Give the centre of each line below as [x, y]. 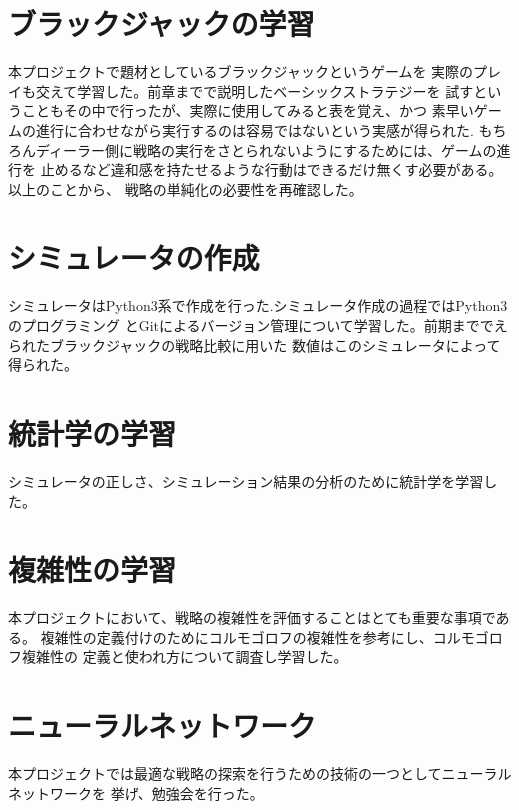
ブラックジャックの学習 [161, 23]
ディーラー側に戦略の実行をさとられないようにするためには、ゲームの [266, 149]
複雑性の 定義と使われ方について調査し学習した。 [184, 656]
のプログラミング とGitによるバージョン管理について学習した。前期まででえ [258, 325]
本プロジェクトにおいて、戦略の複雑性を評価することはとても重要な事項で [252, 617]
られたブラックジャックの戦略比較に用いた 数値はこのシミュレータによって [254, 344]
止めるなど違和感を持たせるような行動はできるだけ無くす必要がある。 [271, 169]
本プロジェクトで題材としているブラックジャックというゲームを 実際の [241, 71]
